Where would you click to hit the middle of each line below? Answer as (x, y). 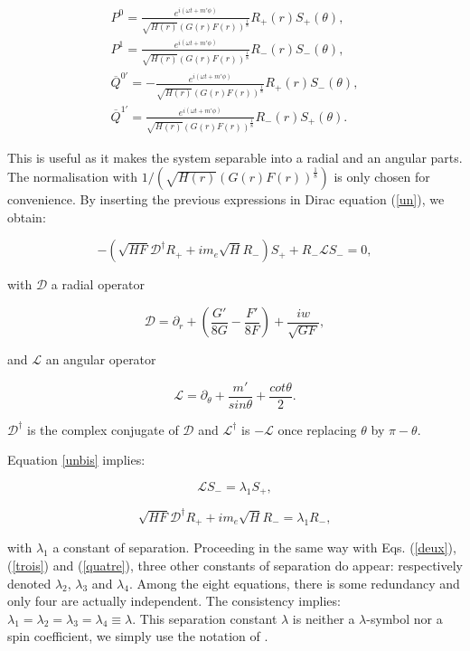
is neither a (324, 618)
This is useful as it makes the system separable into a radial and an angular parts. (235, 157)
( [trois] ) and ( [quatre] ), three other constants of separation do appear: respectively (235, 565)
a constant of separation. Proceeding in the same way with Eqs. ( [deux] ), (254, 547)
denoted (29, 583)
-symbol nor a (404, 618)
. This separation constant (205, 618)
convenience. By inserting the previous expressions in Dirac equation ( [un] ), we (226, 199)
